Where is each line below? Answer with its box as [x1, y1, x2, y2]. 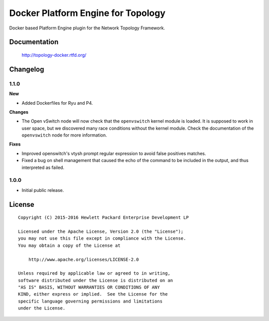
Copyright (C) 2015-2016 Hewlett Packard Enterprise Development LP [18, 215, 189, 220]
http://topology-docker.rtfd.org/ [21, 52, 87, 58]
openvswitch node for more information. [21, 132, 107, 138]
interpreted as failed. [21, 164, 65, 170]
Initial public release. [21, 187, 64, 193]
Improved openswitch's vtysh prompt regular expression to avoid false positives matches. [21, 150, 206, 157]
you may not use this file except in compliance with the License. [18, 236, 186, 241]
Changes [9, 109, 28, 115]
